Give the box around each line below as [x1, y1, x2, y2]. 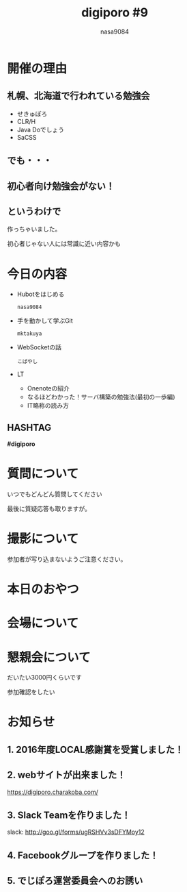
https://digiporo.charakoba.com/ [7, 788, 99, 796]
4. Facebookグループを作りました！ [7, 850, 159, 861]
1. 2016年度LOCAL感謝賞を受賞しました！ [7, 743, 184, 755]
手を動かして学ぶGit [16, 317, 73, 325]
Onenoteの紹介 [27, 384, 70, 393]
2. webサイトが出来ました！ [7, 769, 126, 781]
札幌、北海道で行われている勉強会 [7, 90, 150, 102]
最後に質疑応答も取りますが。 [7, 505, 91, 513]
